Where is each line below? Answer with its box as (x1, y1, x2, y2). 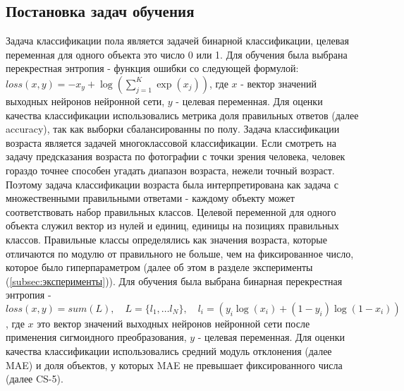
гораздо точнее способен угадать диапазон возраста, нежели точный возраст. (6, 162, 335, 177)
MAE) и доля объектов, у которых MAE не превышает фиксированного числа (6, 357, 343, 372)
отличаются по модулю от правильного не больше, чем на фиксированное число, (6, 246, 354, 260)
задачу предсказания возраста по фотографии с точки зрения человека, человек (6, 149, 345, 164)
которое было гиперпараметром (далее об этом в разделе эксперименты (6, 260, 313, 275)
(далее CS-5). (6, 371, 63, 386)
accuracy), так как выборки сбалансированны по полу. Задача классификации (6, 121, 340, 136)
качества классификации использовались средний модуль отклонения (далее (6, 344, 332, 359)
